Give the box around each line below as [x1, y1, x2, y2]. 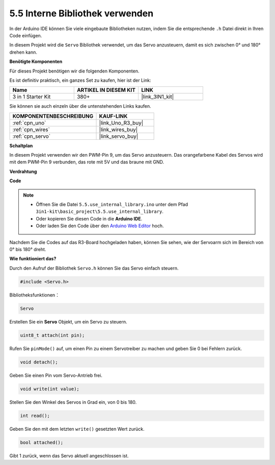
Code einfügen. [9, 32, 42, 38]
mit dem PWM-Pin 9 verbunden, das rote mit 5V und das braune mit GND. [9, 159, 164, 165]
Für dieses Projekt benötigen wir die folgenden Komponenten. [9, 68, 140, 74]
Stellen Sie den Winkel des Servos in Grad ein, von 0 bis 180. [9, 399, 137, 405]
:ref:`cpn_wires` [12, 126, 50, 133]
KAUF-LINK [99, 112, 128, 119]
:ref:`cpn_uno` [12, 119, 46, 126]
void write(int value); [20, 386, 80, 391]
